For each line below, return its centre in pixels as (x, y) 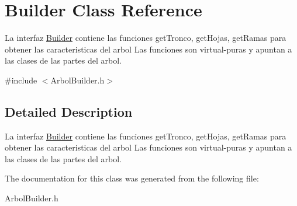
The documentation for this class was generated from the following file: (132, 178)
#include (21, 80)
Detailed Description (69, 111)
